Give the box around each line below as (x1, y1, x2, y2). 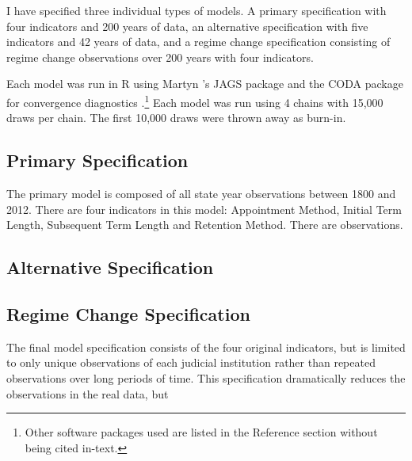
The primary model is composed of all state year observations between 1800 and (6, 185, 396, 202)
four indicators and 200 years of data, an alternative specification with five (6, 17, 368, 34)
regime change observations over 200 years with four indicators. (6, 48, 314, 65)
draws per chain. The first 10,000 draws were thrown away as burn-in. (6, 109, 346, 126)
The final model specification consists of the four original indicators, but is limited (6, 338, 406, 355)
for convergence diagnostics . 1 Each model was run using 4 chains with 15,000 (6, 91, 383, 110)
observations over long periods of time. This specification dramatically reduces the (6, 369, 406, 386)
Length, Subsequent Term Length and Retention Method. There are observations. (6, 216, 403, 233)
